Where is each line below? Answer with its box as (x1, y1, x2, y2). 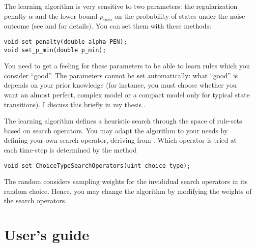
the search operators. (4, 195, 67, 206)
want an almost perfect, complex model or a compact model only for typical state (4, 90, 250, 100)
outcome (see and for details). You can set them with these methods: (4, 21, 211, 31)
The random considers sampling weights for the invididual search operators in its (4, 176, 248, 186)
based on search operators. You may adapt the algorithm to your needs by (4, 125, 228, 135)
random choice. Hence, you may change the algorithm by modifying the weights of (4, 185, 252, 196)
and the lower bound (35, 10, 98, 21)
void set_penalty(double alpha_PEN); (4, 38, 127, 45)
